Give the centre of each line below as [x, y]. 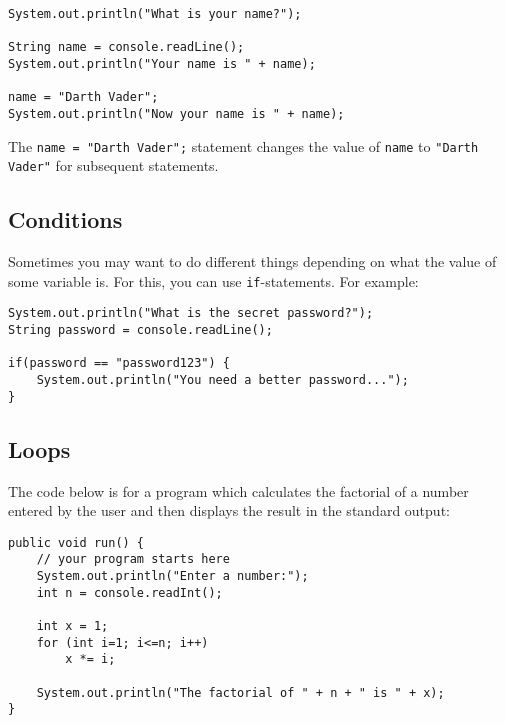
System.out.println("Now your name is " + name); [176, 113]
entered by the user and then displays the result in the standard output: [229, 510]
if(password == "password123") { [119, 363]
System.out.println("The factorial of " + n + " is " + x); [240, 692]
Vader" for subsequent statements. [113, 165]
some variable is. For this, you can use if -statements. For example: [213, 280]
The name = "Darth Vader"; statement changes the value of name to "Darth [243, 145]
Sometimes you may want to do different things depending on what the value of [252, 261]
